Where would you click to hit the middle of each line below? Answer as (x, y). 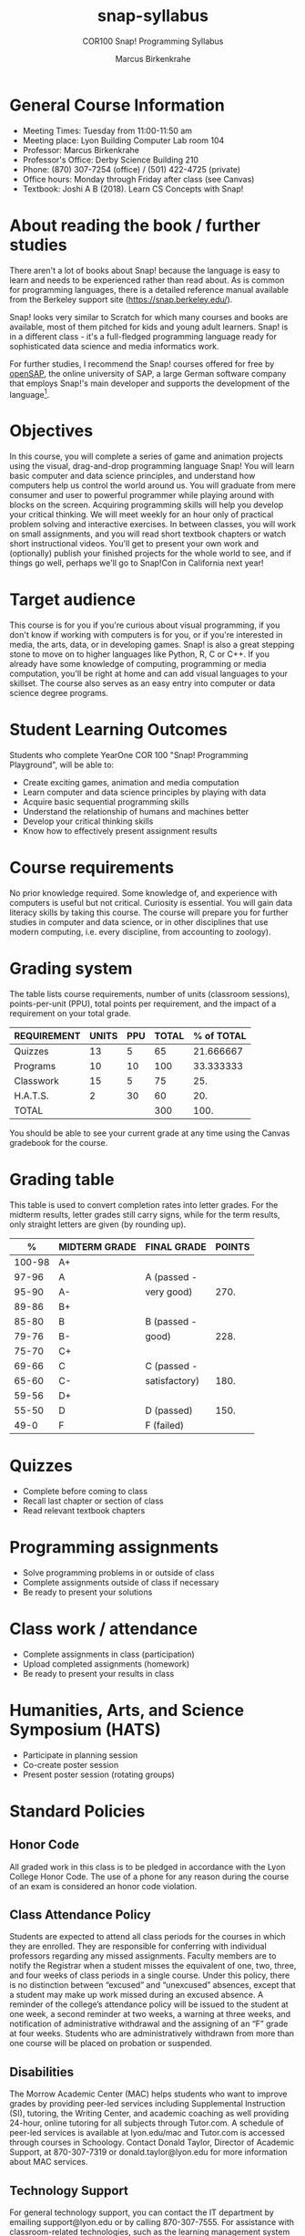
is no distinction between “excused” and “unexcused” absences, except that (152, 1985)
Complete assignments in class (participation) (109, 1654)
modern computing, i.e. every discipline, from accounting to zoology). (140, 932)
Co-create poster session (71, 1764)
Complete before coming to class (85, 1491)
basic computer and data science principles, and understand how (132, 476)
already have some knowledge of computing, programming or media (138, 664)
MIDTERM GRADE (97, 1246)
